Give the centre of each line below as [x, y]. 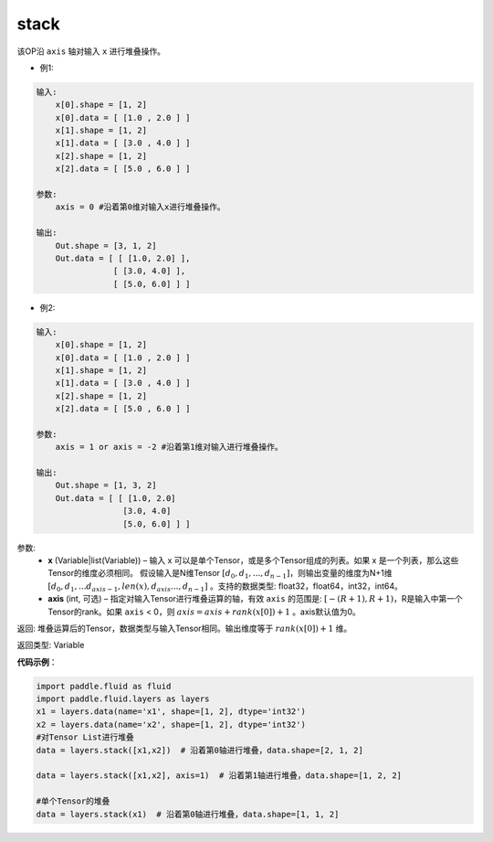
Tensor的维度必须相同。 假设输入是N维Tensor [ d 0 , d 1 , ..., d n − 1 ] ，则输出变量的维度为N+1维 [220, 574]
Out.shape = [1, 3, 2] [106, 485]
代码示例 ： [37, 662]
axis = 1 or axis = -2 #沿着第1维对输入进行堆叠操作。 [169, 447]
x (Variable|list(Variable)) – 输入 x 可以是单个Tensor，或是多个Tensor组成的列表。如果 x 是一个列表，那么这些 [253, 560]
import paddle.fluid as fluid [104, 686]
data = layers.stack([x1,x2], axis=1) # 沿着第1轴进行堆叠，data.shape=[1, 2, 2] [219, 776]
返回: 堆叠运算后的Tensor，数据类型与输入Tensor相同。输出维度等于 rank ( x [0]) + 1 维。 [184, 628]
